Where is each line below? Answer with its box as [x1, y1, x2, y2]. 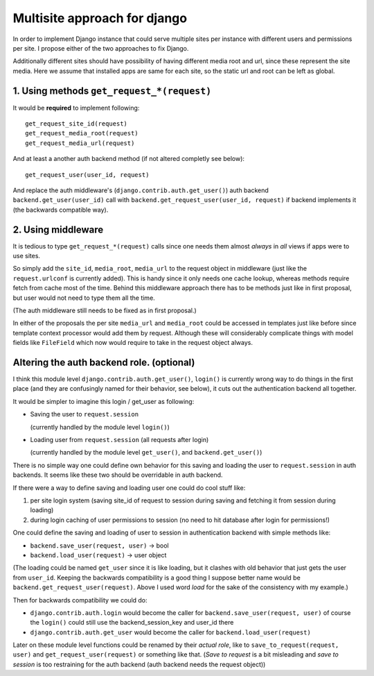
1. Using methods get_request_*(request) [12, 85, 212, 96]
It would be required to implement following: [12, 103, 140, 112]
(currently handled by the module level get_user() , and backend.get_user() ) [30, 448, 262, 457]
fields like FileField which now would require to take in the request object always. [12, 339, 253, 347]
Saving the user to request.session [30, 410, 139, 419]
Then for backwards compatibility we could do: [12, 595, 148, 604]
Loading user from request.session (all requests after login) [30, 436, 209, 444]
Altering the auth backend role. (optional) [12, 356, 195, 368]
